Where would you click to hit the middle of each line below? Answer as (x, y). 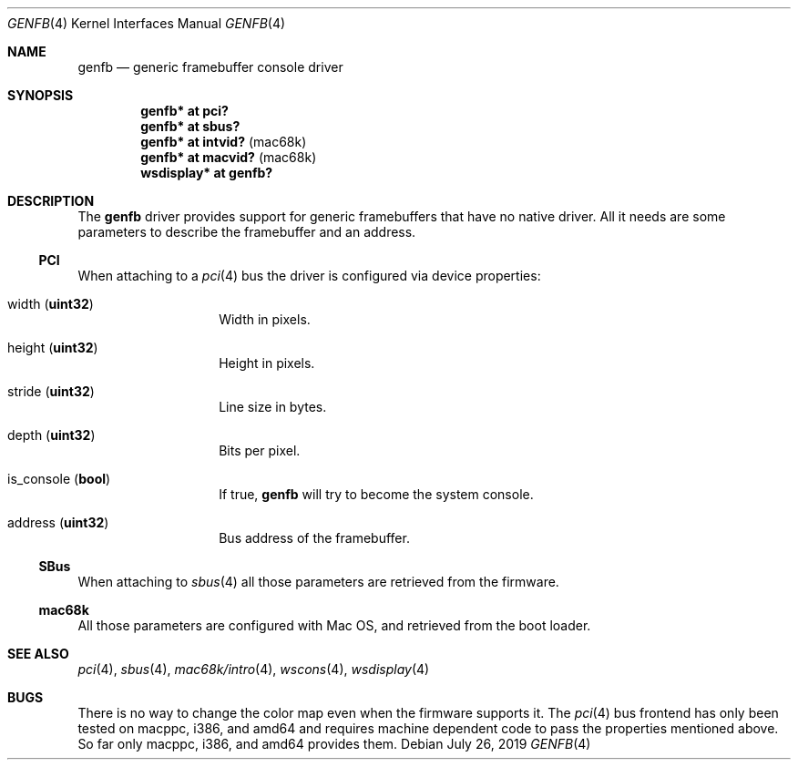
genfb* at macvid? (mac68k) (229, 157)
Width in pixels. (265, 319)
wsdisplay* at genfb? (207, 173)
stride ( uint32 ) (51, 391)
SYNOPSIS (41, 95)
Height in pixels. (267, 363)
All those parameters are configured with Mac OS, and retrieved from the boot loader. (334, 625)
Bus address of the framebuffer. (314, 538)
